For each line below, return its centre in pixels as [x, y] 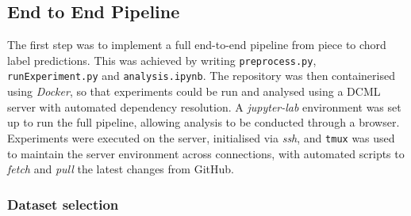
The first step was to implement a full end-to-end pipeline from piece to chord [197, 45]
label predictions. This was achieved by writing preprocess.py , [162, 60]
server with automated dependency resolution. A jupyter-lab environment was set [204, 106]
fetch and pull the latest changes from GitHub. [121, 169]
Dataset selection [63, 204]
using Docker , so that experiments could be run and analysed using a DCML [194, 91]
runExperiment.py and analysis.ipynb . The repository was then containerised [201, 76]
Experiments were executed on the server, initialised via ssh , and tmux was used [201, 137]
